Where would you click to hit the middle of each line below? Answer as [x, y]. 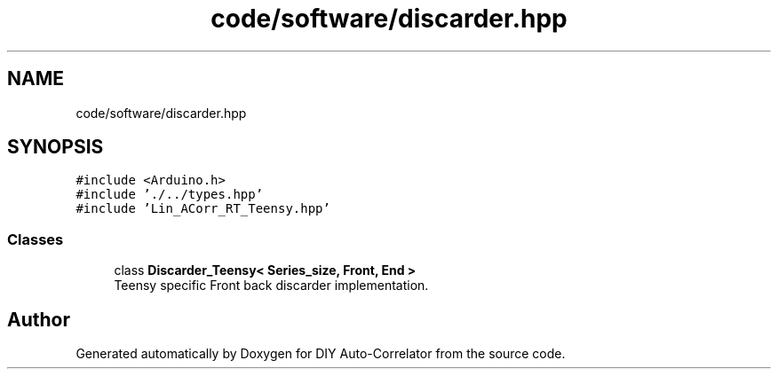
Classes [36, 239]
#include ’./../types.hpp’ [170, 195]
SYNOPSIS [56, 147]
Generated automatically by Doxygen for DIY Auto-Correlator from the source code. [321, 354]
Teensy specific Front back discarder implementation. [271, 286]
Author [39, 319]
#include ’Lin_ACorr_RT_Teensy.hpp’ [203, 209]
